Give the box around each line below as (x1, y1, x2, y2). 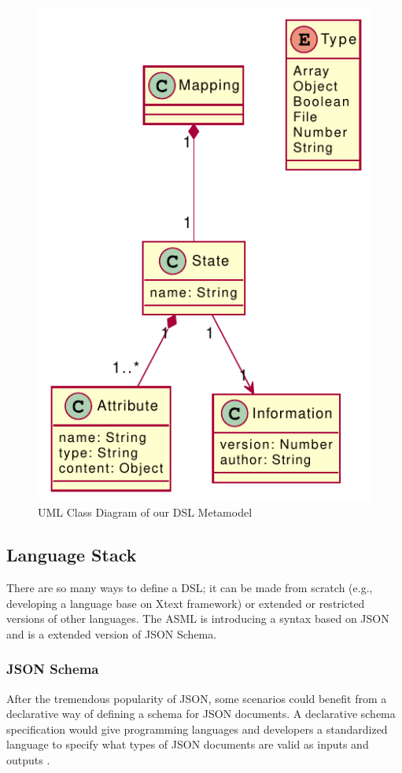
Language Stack (6, 543, 137, 567)
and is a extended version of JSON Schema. (6, 625, 217, 642)
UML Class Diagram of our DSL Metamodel (38, 504, 253, 521)
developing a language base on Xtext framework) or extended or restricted (6, 594, 365, 611)
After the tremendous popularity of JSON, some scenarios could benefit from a (6, 690, 387, 706)
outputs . (6, 752, 50, 768)
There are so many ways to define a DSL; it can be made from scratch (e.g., (6, 580, 373, 596)
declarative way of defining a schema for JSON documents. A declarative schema (6, 705, 396, 722)
